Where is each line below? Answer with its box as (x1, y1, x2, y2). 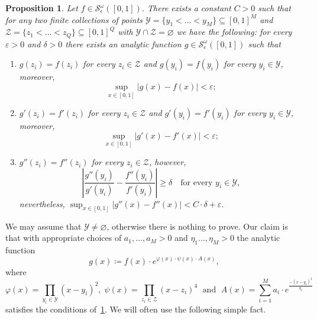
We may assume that (5, 220, 82, 232)
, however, (149, 156, 186, 168)
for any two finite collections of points (5, 13, 143, 25)
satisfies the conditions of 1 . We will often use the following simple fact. (5, 302, 266, 315)
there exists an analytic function (65, 37, 182, 50)
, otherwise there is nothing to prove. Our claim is (106, 220, 288, 232)
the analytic (237, 231, 280, 244)
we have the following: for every (176, 25, 292, 38)
